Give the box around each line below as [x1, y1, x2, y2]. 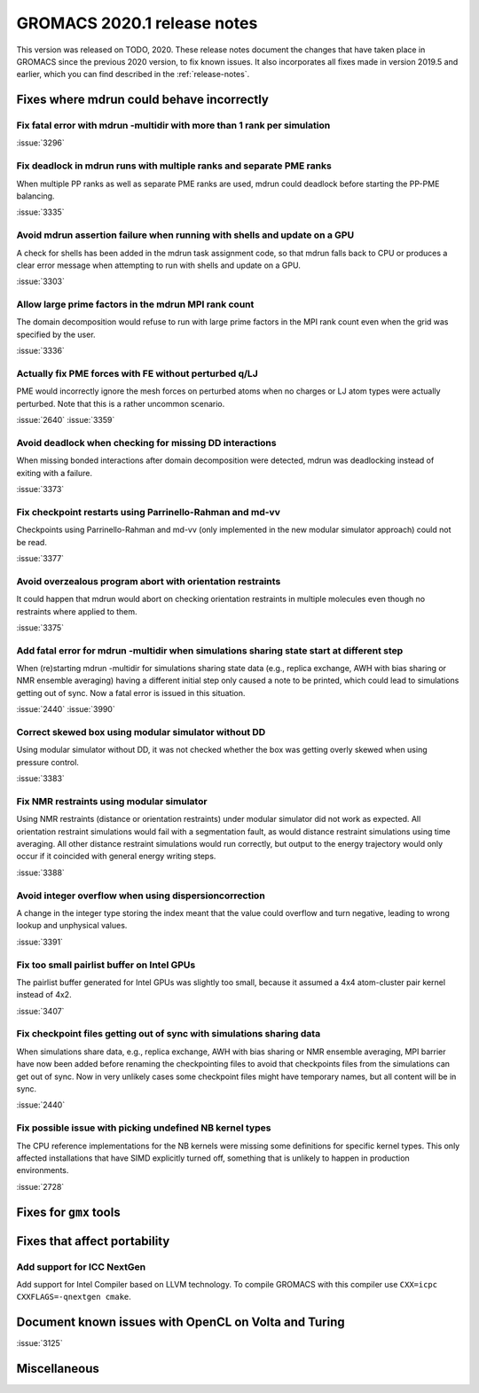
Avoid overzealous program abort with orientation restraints [16, 575, 281, 587]
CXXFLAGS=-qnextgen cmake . [16, 1291, 132, 1303]
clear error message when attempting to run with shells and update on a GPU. [16, 260, 301, 270]
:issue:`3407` [16, 1006, 65, 1016]
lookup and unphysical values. [16, 920, 128, 931]
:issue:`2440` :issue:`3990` [16, 704, 115, 715]
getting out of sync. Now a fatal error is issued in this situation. [16, 687, 246, 698]
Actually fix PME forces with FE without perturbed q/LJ [16, 368, 259, 380]
